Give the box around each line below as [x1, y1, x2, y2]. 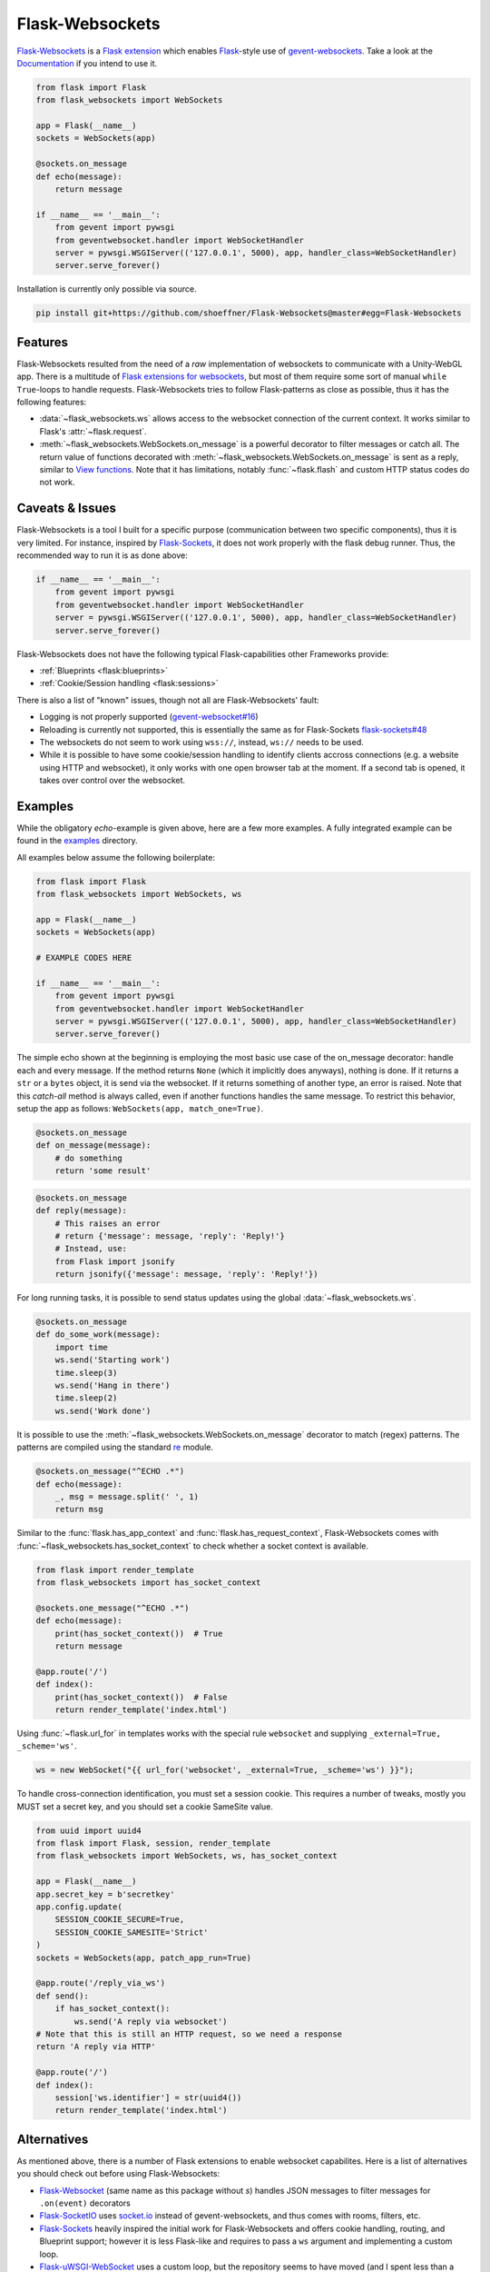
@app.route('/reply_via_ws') [35, 1978, 166, 1988]
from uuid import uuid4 [35, 1825, 142, 1836]
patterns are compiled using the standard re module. [16, 1441, 213, 1453]
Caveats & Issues [16, 501, 117, 516]
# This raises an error [54, 1218, 161, 1229]
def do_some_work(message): [35, 1330, 161, 1340]
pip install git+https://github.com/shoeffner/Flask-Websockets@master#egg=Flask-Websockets [35, 308, 462, 318]
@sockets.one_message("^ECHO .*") [35, 1602, 190, 1613]
